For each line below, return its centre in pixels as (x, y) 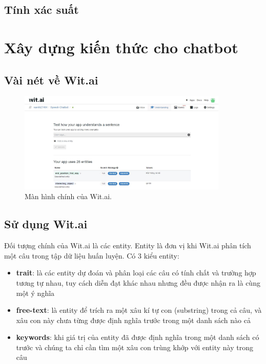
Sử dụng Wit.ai (46, 224)
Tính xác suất (42, 9)
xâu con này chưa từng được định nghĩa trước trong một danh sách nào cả (133, 320)
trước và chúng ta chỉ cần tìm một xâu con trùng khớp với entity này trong (135, 347)
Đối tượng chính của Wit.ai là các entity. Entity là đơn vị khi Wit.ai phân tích (128, 245)
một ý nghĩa (35, 293)
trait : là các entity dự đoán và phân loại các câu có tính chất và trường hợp (136, 273)
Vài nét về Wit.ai (51, 80)
